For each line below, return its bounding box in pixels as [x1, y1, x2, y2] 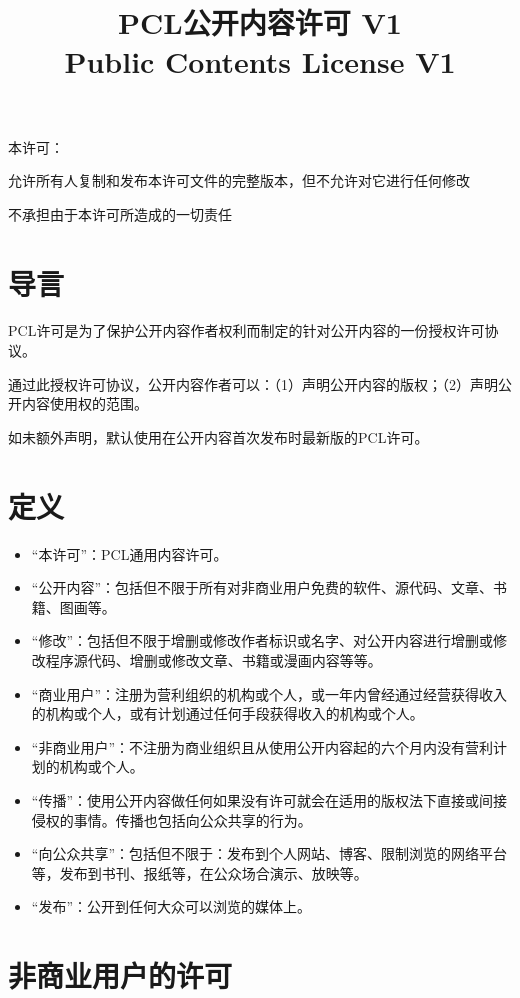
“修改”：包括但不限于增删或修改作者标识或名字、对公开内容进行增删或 [31, 630, 494, 651]
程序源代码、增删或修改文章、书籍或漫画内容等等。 [45, 649, 382, 670]
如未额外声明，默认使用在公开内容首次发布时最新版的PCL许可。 [8, 426, 429, 447]
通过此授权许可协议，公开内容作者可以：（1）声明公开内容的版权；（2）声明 [8, 373, 498, 394]
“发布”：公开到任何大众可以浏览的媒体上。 [31, 896, 312, 917]
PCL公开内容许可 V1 [118, 2, 402, 43]
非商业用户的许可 [8, 955, 233, 996]
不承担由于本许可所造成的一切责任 [8, 203, 232, 224]
